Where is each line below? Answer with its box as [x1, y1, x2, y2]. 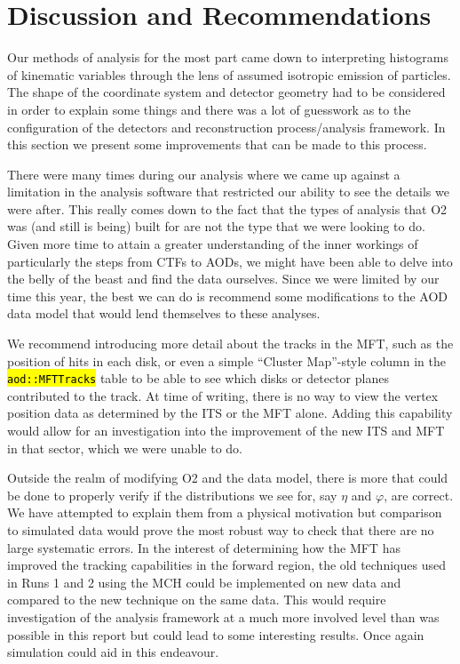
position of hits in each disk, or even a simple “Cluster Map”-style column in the [7, 351, 447, 370]
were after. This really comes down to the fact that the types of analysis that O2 [7, 199, 448, 218]
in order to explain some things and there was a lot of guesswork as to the [7, 100, 411, 118]
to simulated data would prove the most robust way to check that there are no [7, 521, 434, 540]
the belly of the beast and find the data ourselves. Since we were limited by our [7, 269, 440, 288]
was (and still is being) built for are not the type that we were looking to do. [7, 217, 425, 236]
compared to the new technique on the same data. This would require [7, 590, 386, 609]
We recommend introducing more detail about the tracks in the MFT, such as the [7, 334, 454, 353]
